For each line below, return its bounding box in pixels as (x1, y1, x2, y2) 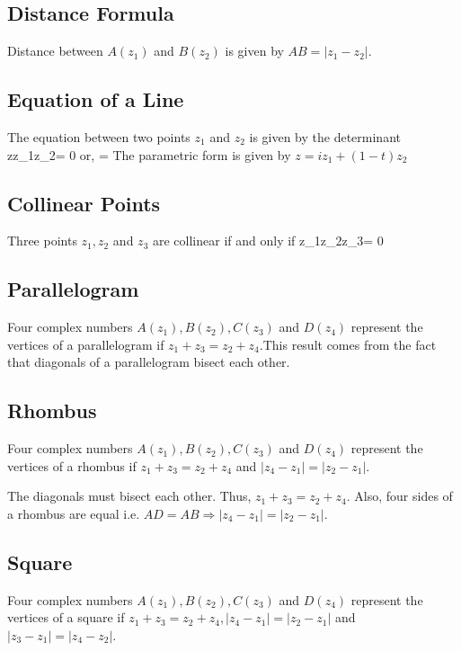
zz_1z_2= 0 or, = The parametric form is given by (7, 145, 291, 164)
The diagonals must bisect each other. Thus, (7, 486, 252, 505)
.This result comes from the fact (259, 334, 437, 353)
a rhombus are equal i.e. (7, 504, 140, 522)
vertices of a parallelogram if (7, 334, 164, 353)
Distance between (7, 41, 103, 60)
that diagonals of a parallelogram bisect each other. (7, 352, 290, 371)
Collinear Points (7, 189, 161, 217)
